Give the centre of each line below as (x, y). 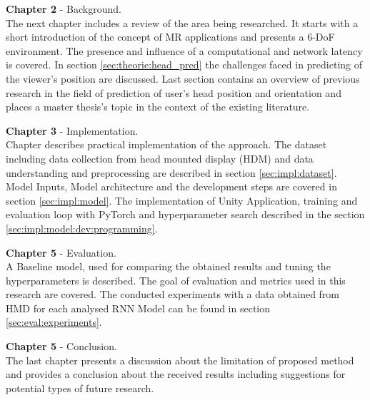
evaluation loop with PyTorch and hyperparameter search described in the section (185, 214)
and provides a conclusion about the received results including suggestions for (176, 374)
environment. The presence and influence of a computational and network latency (184, 50)
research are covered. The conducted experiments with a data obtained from (173, 294)
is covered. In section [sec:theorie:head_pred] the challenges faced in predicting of (184, 65)
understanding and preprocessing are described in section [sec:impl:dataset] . (171, 172)
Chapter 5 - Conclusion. (61, 346)
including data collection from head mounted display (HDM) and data (160, 158)
